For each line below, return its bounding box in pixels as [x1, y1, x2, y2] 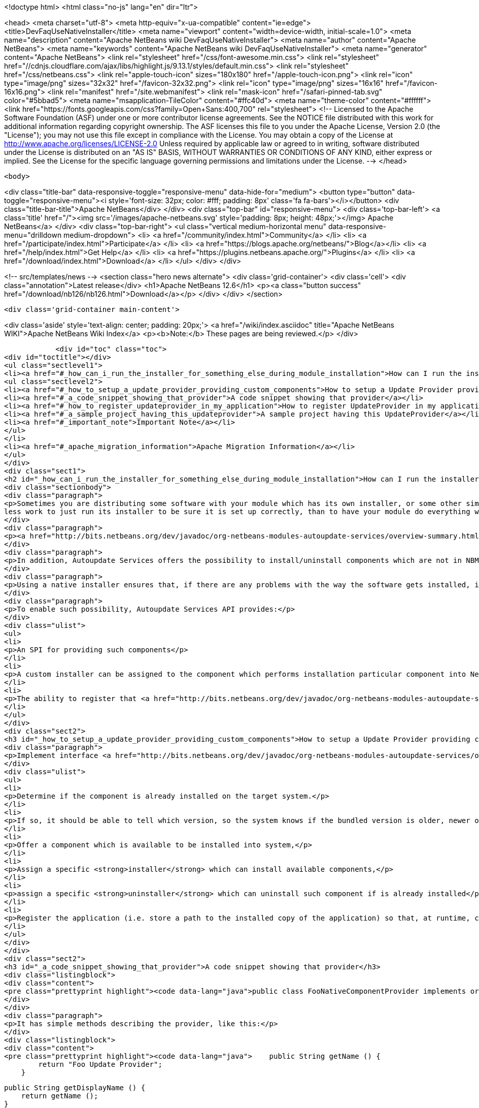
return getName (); [21, 1092, 98, 1100]
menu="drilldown [4, 231, 62, 239]
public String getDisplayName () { [4, 1084, 146, 1092]
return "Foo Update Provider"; [38, 1060, 162, 1068]
